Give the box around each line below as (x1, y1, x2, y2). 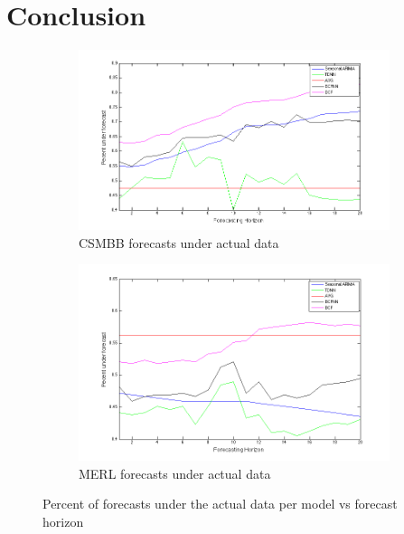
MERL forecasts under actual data (79, 463, 271, 482)
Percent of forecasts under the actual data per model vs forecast (42, 494, 398, 513)
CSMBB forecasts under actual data (79, 233, 279, 252)
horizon (42, 511, 84, 530)
